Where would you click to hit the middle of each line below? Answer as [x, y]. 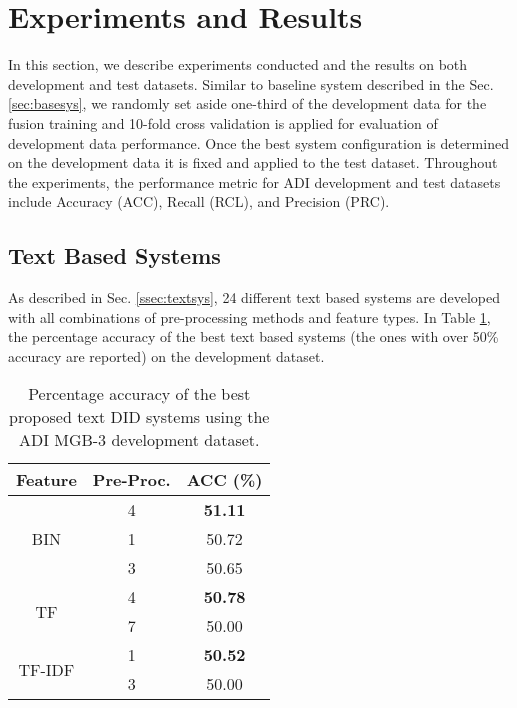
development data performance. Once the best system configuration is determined [258, 142]
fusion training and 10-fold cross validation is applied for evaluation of [223, 122]
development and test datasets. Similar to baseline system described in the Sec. [251, 83]
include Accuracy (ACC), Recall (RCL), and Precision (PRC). [199, 201]
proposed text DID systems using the [139, 417]
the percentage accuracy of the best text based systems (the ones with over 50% [253, 336]
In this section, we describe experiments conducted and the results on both [238, 64]
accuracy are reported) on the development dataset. [166, 355]
